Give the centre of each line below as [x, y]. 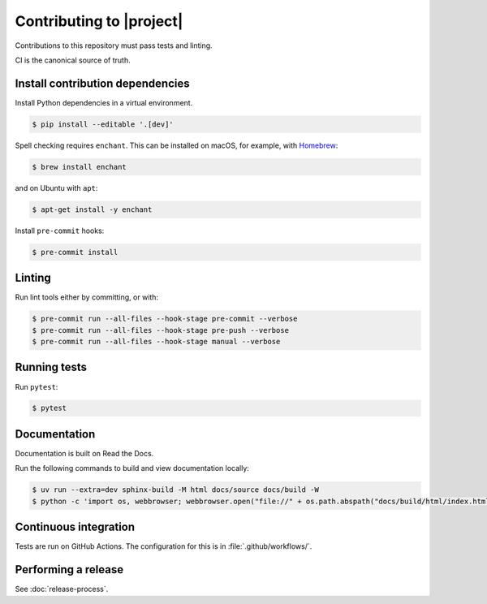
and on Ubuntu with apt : [56, 188]
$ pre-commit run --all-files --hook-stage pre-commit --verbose [165, 319]
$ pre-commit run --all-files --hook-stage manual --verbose [156, 341]
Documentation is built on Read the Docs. [84, 453]
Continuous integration [75, 527]
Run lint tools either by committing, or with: [86, 297]
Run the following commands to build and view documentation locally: [132, 468]
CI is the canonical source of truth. [73, 60]
